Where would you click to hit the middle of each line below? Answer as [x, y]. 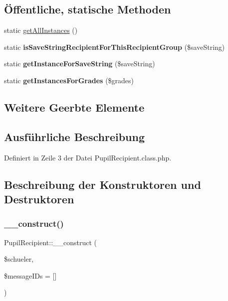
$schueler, [19, 259]
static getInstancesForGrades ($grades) [69, 80]
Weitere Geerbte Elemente [74, 107]
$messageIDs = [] [30, 275]
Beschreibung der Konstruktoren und [103, 184]
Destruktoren [39, 199]
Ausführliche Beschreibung [74, 136]
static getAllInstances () [41, 30]
